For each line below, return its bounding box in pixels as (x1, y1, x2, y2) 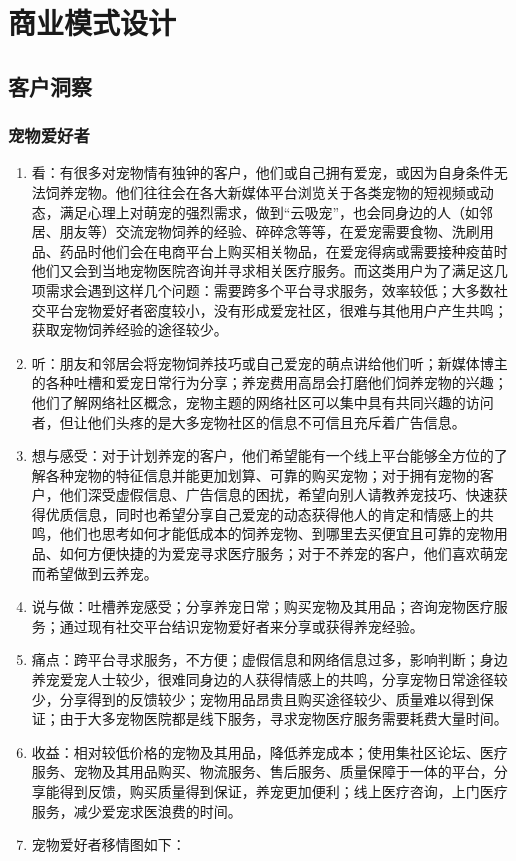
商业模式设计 (8, 2, 177, 43)
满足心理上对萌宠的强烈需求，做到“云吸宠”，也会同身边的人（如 (59, 201, 480, 222)
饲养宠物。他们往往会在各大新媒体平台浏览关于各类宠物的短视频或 (45, 181, 480, 202)
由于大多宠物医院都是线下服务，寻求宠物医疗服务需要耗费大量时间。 (59, 708, 508, 729)
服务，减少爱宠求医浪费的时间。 (31, 800, 242, 821)
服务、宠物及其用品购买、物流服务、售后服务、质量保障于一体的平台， (31, 761, 494, 782)
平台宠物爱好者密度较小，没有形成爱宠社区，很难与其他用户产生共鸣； (45, 299, 508, 320)
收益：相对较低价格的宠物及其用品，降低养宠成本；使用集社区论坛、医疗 (31, 741, 508, 762)
